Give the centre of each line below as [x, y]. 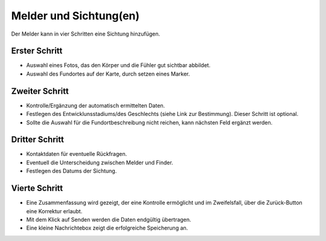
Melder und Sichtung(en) [75, 16]
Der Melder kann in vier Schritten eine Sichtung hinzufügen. [86, 34]
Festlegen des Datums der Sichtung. [72, 171]
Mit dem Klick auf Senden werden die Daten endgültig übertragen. [109, 219]
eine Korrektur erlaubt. [54, 211]
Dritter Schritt [38, 140]
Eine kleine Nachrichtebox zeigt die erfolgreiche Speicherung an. [107, 228]
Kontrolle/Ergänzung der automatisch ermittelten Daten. [96, 105]
